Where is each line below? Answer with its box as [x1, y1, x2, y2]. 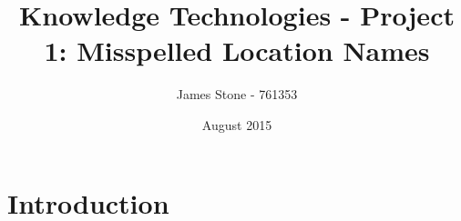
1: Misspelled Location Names [44, 32, 430, 69]
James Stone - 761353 [176, 85, 298, 104]
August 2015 [201, 115, 272, 134]
